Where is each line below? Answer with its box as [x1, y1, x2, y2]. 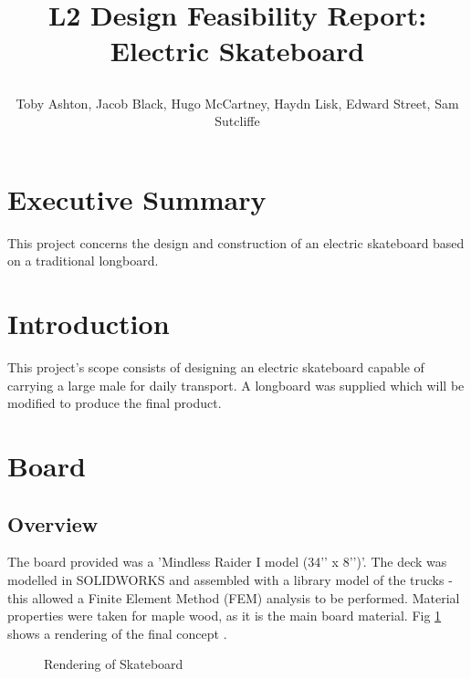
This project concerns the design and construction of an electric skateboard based [7, 233, 465, 252]
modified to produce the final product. [7, 393, 222, 413]
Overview [7, 509, 99, 538]
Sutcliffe [215, 111, 260, 131]
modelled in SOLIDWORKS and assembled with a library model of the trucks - [7, 569, 453, 589]
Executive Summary [7, 180, 267, 217]
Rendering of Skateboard [44, 654, 183, 674]
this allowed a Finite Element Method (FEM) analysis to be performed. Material [7, 588, 460, 607]
